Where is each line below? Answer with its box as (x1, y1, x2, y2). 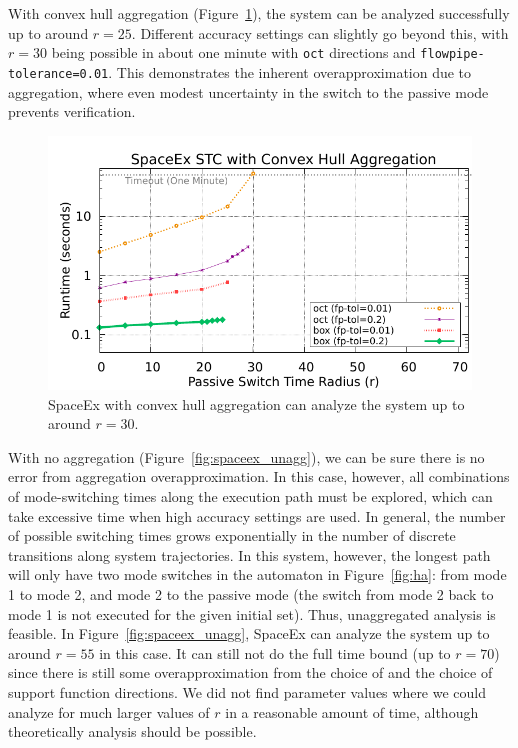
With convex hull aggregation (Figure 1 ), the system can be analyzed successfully (8, 3, 510, 23)
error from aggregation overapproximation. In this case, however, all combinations (8, 466, 510, 487)
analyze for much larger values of (8, 701, 210, 722)
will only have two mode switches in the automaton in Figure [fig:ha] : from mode (8, 564, 507, 585)
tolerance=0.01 (8, 66, 109, 81)
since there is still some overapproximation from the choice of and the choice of (8, 662, 493, 683)
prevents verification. (8, 101, 136, 122)
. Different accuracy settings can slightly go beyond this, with (131, 22, 509, 43)
